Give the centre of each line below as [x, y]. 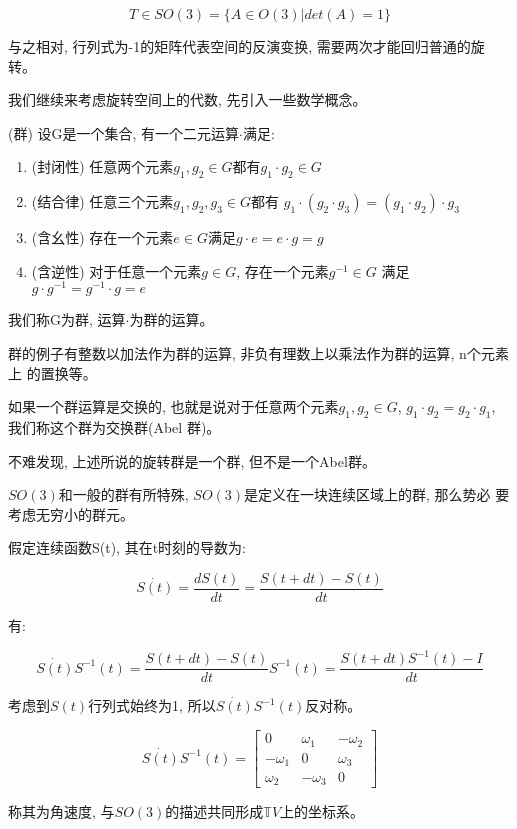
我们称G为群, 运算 [67, 319]
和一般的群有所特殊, [123, 494]
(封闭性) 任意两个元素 [102, 166]
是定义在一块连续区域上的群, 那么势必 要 [377, 494]
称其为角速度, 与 [61, 811]
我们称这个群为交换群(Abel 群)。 [114, 427]
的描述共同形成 [214, 811]
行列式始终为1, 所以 [152, 705]
